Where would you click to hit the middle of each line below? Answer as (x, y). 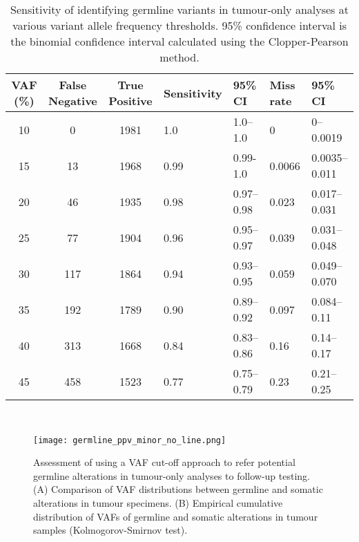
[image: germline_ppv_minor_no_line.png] (130, 440)
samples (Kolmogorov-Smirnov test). (110, 530)
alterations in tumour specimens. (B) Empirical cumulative (158, 503)
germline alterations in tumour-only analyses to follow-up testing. (172, 475)
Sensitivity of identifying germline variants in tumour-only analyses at (179, 9)
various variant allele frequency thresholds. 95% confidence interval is (179, 25)
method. (179, 57)
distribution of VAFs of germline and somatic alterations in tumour (176, 516)
